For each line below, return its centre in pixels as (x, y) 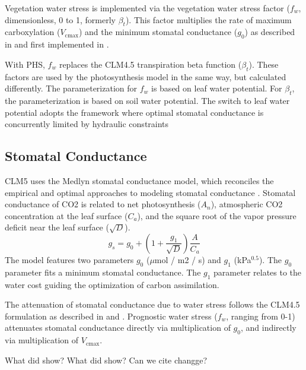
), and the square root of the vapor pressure (217, 215)
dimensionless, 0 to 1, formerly (60, 19)
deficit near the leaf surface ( (57, 227)
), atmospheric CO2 (247, 204)
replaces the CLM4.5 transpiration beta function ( (150, 64)
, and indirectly (268, 328)
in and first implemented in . (57, 44)
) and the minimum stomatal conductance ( (158, 32)
